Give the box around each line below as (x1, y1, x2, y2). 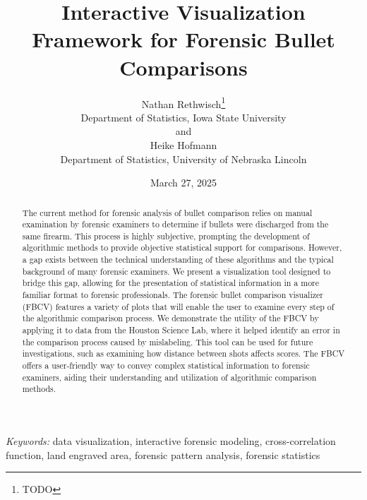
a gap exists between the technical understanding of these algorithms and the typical (22, 254, 334, 266)
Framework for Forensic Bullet (32, 25, 335, 54)
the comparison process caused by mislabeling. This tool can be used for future (22, 335, 313, 347)
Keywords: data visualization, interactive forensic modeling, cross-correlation (6, 434, 336, 448)
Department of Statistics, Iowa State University (80, 109, 287, 124)
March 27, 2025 (150, 175, 217, 190)
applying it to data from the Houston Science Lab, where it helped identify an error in (22, 324, 340, 336)
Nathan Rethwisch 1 (141, 94, 226, 111)
